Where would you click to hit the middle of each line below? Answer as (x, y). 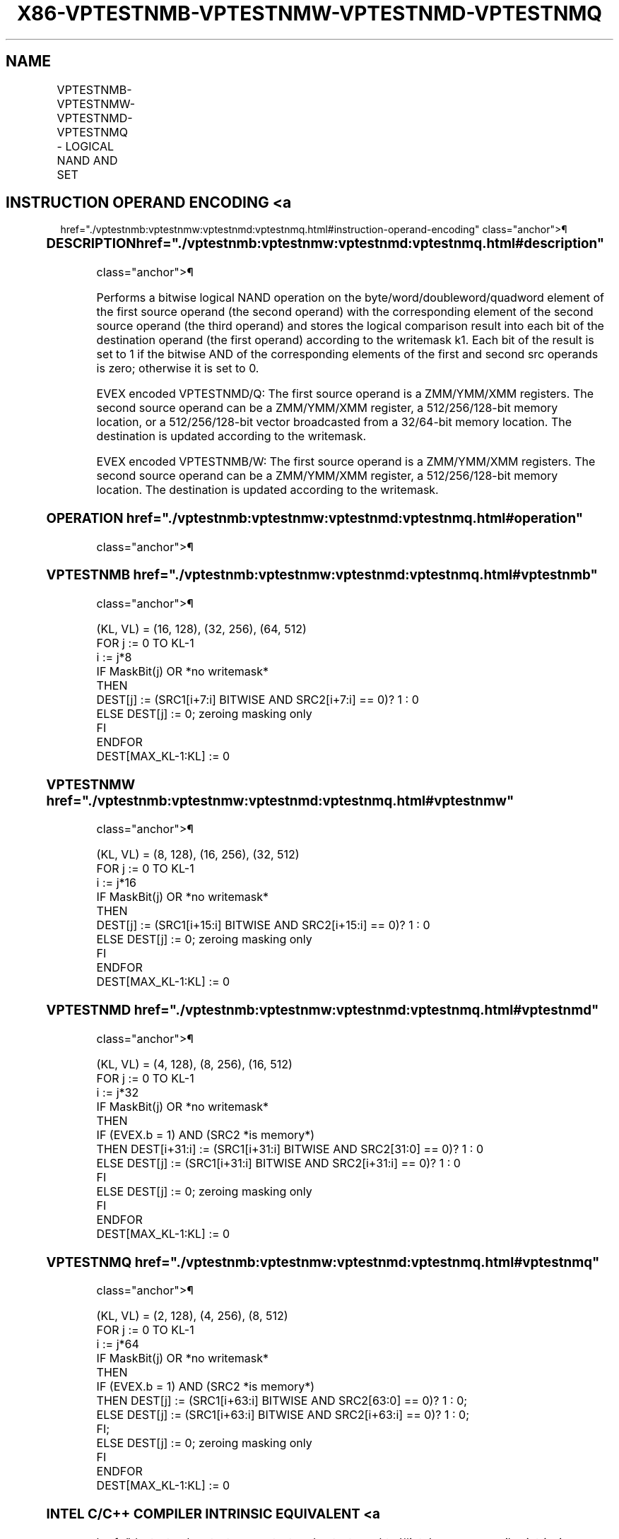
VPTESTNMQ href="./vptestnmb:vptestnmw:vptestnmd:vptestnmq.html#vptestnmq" (323, 1262)
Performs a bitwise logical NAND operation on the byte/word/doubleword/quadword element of (350, 298)
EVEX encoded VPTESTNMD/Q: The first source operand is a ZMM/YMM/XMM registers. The (345, 394)
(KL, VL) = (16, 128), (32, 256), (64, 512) (201, 629)
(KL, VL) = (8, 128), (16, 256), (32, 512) (198, 855)
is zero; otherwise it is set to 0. (178, 368)
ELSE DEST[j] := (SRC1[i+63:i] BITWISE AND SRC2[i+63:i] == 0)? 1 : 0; (283, 1415)
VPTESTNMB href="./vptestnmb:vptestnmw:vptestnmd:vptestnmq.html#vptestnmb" (322, 575)
